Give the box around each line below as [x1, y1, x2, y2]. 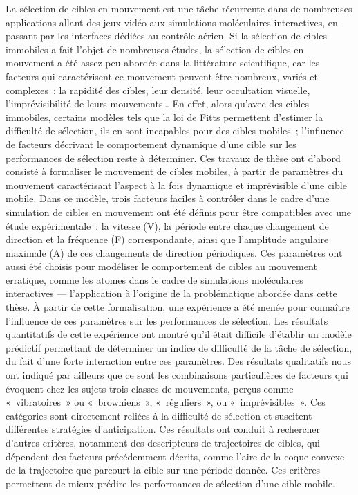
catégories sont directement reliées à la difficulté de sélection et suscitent [6, 408, 312, 422]
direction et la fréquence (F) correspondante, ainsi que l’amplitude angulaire [6, 232, 329, 246]
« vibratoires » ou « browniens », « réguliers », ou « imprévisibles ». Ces [6, 395, 326, 409]
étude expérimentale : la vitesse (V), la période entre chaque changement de [6, 218, 329, 233]
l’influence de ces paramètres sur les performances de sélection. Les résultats [6, 313, 328, 327]
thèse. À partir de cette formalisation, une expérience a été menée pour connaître [6, 300, 350, 314]
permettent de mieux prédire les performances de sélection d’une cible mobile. [6, 476, 335, 490]
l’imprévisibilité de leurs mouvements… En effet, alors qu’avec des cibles [6, 96, 310, 111]
